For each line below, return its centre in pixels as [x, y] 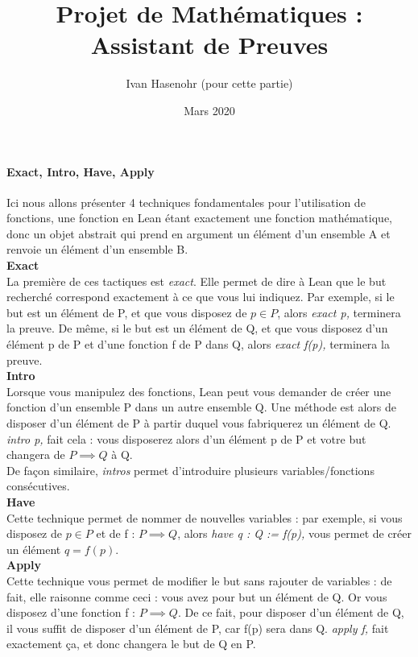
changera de [36, 455]
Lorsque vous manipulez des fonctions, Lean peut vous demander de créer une [199, 391]
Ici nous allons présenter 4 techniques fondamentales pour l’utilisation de [186, 202]
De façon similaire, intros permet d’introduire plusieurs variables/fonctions [190, 470]
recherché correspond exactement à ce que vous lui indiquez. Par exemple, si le [201, 297]
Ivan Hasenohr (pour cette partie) [209, 83]
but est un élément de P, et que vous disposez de [127, 312]
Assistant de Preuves [209, 45]
